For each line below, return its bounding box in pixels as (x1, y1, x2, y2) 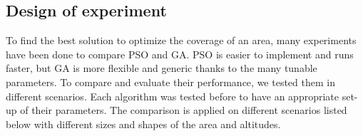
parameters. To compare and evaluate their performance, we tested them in (6, 74, 335, 89)
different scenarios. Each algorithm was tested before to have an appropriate (6, 88, 339, 103)
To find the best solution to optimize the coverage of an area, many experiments (6, 33, 357, 48)
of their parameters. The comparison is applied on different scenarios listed (20, 103, 347, 117)
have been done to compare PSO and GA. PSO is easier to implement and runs (6, 46, 354, 61)
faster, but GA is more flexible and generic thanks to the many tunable (6, 61, 317, 75)
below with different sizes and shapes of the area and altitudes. (6, 116, 281, 131)
